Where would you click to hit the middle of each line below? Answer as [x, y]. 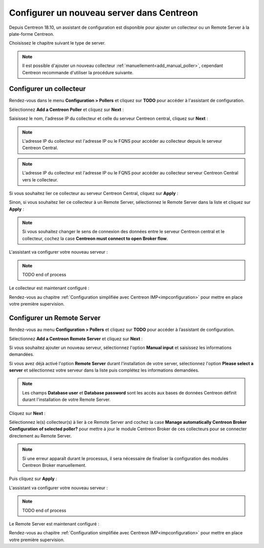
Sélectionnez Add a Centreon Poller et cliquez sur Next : [66, 110]
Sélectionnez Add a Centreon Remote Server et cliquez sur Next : [76, 339]
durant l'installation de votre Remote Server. [66, 400]
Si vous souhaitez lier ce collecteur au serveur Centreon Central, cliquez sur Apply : [94, 193]
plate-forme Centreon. [32, 34]
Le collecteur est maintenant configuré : [49, 288]
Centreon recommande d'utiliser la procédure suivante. [78, 72]
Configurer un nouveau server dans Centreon [103, 13]
